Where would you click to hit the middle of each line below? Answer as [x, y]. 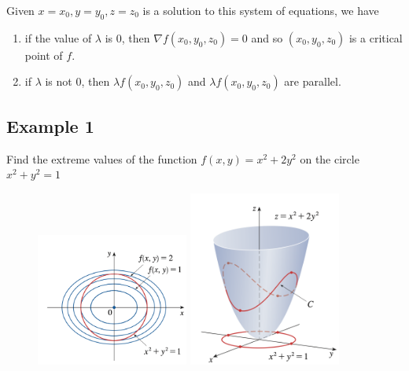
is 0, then [127, 37]
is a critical [376, 37]
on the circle [330, 158]
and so [267, 37]
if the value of [58, 37]
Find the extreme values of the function [102, 158]
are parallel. [313, 81]
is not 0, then [77, 81]
